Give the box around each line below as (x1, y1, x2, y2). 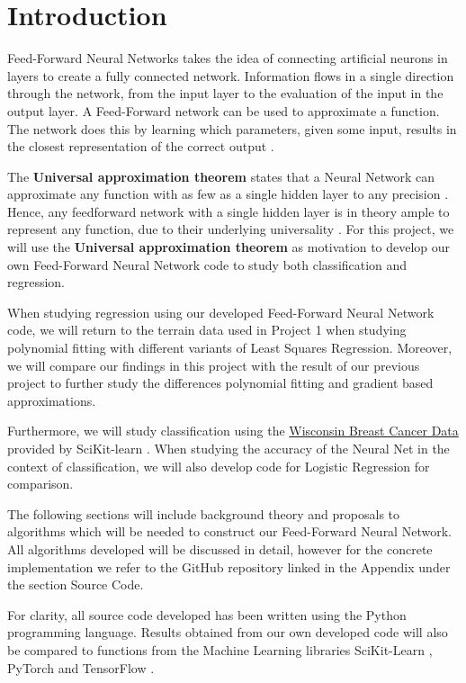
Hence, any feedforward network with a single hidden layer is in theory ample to (7, 202, 450, 220)
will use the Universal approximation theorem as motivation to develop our (7, 238, 451, 256)
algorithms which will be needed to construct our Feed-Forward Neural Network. (7, 522, 452, 541)
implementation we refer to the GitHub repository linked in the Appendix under (7, 557, 451, 576)
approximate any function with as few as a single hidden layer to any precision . (7, 184, 449, 203)
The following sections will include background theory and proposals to (7, 504, 400, 523)
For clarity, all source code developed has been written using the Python (7, 605, 407, 624)
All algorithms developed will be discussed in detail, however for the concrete (7, 539, 433, 558)
